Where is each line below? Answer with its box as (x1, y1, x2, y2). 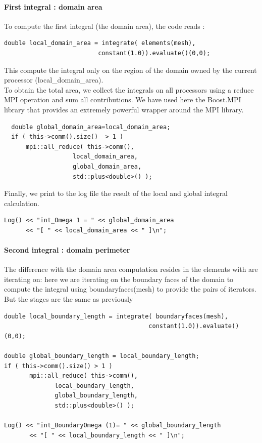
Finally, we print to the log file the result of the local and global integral (4, 188, 228, 198)
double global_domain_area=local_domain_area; (11, 123, 171, 131)
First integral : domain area (4, 1, 102, 12)
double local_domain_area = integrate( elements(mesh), (4, 39, 196, 47)
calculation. (4, 197, 40, 208)
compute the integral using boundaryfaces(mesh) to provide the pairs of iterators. (4, 284, 256, 294)
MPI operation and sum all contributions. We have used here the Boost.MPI (4, 94, 241, 105)
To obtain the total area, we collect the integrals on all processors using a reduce (4, 84, 254, 95)
